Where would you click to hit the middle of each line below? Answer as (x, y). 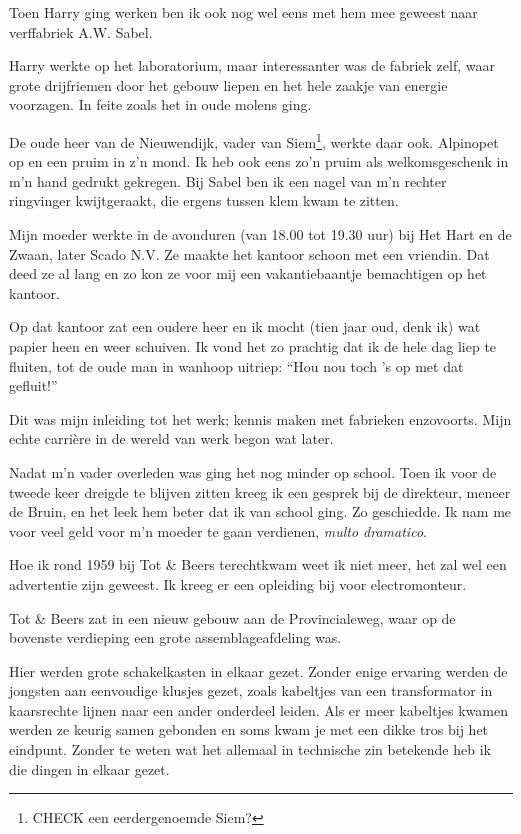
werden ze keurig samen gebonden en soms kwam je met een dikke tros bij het (249, 729)
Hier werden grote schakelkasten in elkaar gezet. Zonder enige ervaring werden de (258, 670)
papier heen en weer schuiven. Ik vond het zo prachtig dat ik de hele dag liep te (253, 345)
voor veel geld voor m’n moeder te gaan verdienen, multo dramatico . (218, 530)
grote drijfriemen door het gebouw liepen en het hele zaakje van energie (228, 84)
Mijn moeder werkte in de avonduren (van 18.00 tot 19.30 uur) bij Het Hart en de (260, 234)
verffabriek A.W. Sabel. (81, 31)
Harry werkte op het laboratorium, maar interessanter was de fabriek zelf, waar (252, 65)
